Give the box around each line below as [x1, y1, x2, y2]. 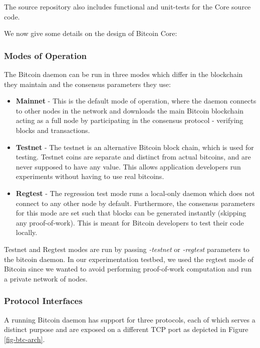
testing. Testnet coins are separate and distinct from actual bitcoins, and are [16, 151, 251, 162]
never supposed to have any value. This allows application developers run [16, 161, 241, 171]
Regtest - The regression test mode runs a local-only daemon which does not [16, 187, 255, 198]
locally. [16, 227, 38, 237]
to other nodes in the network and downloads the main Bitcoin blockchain [16, 105, 244, 115]
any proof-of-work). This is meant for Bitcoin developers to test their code [16, 217, 244, 227]
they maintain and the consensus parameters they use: [4, 78, 171, 89]
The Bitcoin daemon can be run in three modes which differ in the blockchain [4, 69, 243, 79]
